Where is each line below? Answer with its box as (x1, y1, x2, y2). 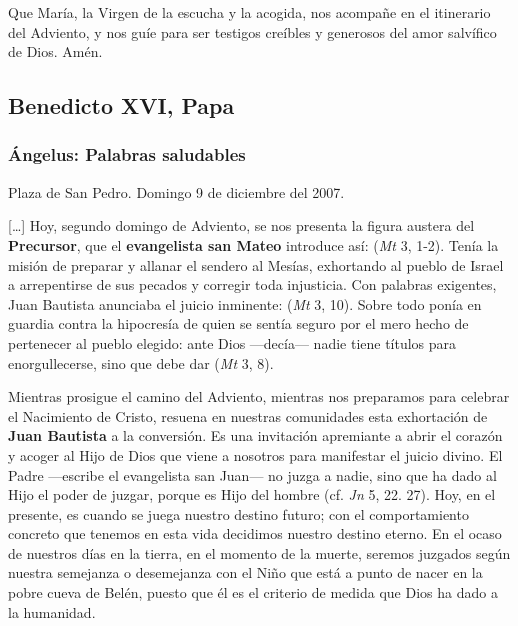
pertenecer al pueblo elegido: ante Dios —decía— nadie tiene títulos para (8, 332, 457, 353)
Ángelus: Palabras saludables (8, 142, 246, 167)
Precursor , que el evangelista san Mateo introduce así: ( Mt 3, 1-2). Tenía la (8, 234, 499, 255)
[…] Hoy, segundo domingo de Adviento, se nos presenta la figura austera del (8, 215, 475, 236)
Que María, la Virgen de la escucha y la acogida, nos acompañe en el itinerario (8, 2, 491, 22)
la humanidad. (8, 601, 96, 622)
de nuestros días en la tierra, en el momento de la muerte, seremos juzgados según (8, 542, 511, 563)
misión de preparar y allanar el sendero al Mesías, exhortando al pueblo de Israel (8, 254, 504, 275)
